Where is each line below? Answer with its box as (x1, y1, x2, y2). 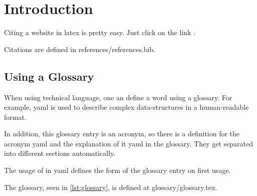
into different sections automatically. (4, 148, 116, 158)
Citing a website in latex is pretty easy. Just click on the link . (4, 27, 196, 38)
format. (4, 111, 27, 122)
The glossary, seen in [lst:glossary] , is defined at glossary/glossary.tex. (4, 181, 217, 192)
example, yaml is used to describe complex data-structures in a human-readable (4, 102, 249, 112)
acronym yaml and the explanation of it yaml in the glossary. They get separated (4, 138, 253, 148)
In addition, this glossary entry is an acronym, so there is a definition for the (4, 128, 240, 139)
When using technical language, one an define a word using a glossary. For (4, 92, 232, 102)
